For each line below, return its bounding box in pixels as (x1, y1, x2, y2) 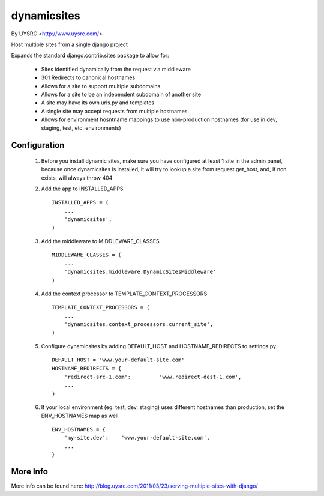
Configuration (11, 140, 65, 150)
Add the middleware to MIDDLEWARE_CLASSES (41, 237, 160, 244)
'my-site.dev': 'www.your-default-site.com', (64, 434, 210, 441)
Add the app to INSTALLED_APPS (41, 185, 124, 192)
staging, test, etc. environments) (41, 124, 121, 132)
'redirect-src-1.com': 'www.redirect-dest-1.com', (64, 374, 242, 381)
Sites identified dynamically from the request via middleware (41, 65, 191, 73)
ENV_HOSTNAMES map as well (41, 412, 119, 419)
